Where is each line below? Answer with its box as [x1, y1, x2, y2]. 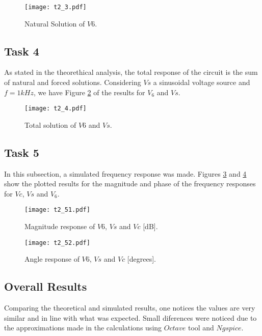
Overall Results [4, 278, 87, 294]
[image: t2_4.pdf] [24, 105, 87, 113]
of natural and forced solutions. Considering [4, 77, 141, 88]
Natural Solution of [24, 18, 85, 29]
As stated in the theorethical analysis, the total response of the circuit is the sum [4, 67, 258, 77]
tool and [188, 322, 214, 333]
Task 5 [4, 144, 39, 160]
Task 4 [4, 43, 39, 59]
